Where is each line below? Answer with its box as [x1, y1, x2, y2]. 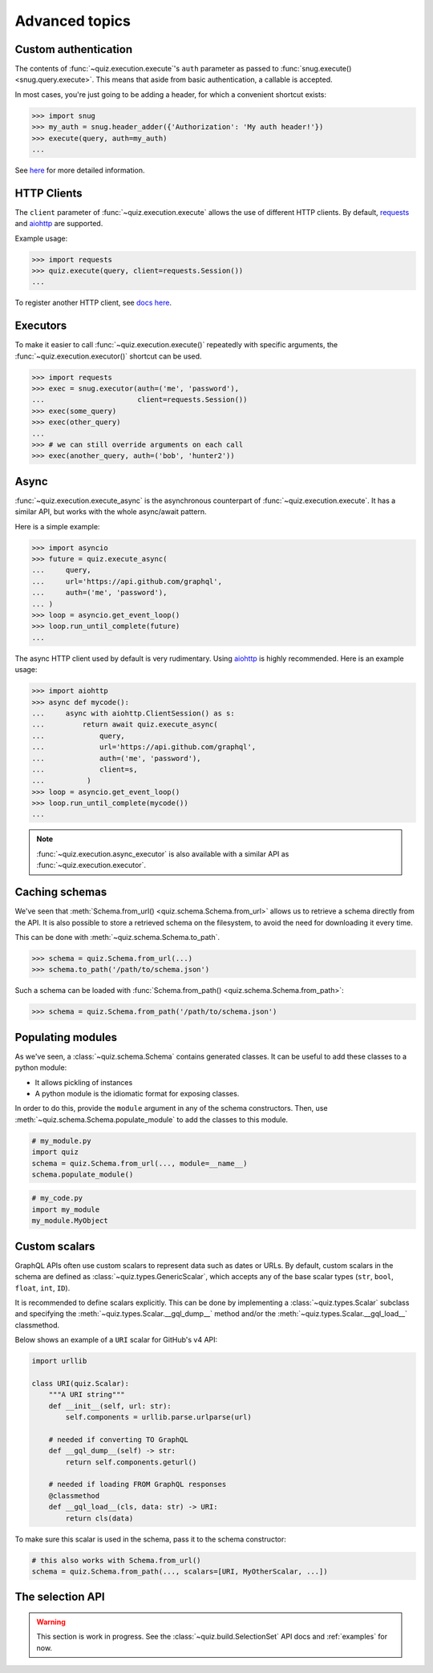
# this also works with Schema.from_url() [31, 1556, 201, 1565]
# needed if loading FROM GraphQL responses [48, 1480, 227, 1489]
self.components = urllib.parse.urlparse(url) [65, 1412, 252, 1422]
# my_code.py [31, 1193, 83, 1203]
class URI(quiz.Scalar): [31, 1379, 130, 1387]
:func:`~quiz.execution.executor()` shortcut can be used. [14, 351, 202, 361]
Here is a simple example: [14, 521, 100, 531]
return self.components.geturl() [65, 1457, 197, 1467]
